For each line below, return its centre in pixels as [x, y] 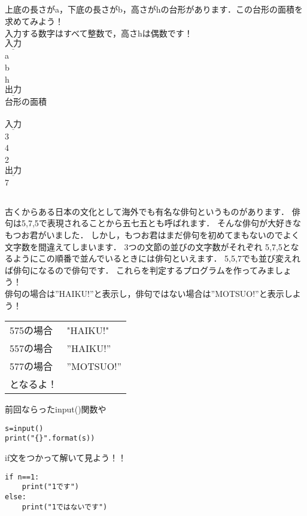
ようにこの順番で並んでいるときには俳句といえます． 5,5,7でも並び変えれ [156, 258]
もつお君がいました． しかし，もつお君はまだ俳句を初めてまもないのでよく [152, 234]
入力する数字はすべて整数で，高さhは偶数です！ [99, 33]
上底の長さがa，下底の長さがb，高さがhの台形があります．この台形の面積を [154, 9]
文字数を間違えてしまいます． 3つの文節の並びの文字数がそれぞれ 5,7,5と [148, 246]
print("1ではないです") [65, 507]
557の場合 [31, 348]
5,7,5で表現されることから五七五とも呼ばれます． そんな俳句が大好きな [161, 223]
